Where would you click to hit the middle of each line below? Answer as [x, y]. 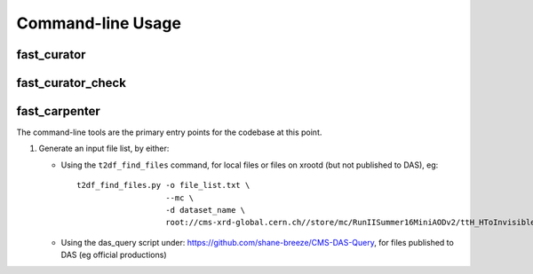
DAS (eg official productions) [114, 255]
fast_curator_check [71, 83]
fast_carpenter [59, 111]
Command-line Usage [99, 23]
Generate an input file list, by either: [104, 149]
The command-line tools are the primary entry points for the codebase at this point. [169, 132]
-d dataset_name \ [206, 210]
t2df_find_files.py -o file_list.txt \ [163, 185]
